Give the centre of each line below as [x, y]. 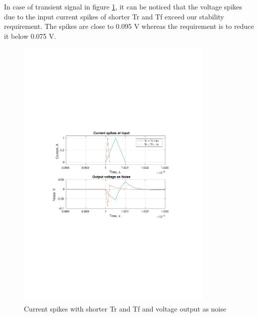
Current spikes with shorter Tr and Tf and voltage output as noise [125, 308]
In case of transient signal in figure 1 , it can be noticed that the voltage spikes [123, 6]
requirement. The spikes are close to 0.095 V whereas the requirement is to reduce [129, 26]
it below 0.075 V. [30, 36]
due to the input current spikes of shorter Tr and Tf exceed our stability [114, 16]
